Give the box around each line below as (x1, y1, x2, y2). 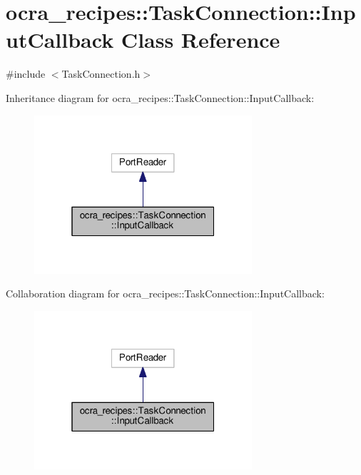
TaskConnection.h (61, 66, 141, 81)
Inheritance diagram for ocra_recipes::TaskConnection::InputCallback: (6, 90, 315, 105)
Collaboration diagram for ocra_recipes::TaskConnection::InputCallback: (6, 286, 325, 301)
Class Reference (121, 25, 280, 54)
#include (6, 66, 46, 81)
